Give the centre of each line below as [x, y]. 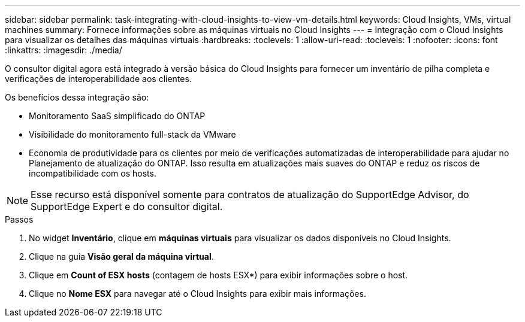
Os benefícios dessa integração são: [77, 97]
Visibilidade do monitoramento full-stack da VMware [132, 134]
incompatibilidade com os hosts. [93, 173]
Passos [19, 219]
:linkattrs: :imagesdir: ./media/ [64, 50]
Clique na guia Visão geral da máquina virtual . [121, 256]
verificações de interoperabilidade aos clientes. [98, 79]
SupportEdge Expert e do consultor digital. [127, 206]
